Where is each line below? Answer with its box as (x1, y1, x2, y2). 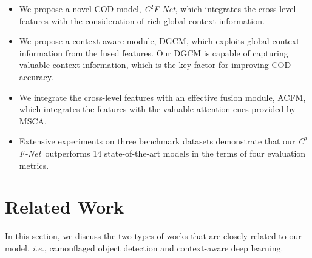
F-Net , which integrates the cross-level (154, 2, 296, 15)
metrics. (19, 158, 49, 171)
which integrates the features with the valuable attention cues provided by (19, 103, 296, 115)
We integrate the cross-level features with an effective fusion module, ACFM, (19, 90, 306, 103)
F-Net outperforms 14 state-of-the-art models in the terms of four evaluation (19, 146, 306, 159)
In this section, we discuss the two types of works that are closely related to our (5, 229, 302, 242)
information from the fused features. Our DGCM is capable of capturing (19, 46, 288, 59)
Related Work (5, 194, 124, 219)
